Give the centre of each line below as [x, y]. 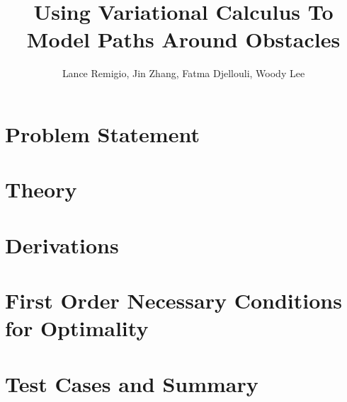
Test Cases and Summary [132, 383]
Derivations [62, 245]
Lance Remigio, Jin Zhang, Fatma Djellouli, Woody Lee [183, 73]
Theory [41, 189]
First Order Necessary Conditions [173, 300]
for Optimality [77, 328]
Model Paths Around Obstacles [183, 39]
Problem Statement [102, 133]
